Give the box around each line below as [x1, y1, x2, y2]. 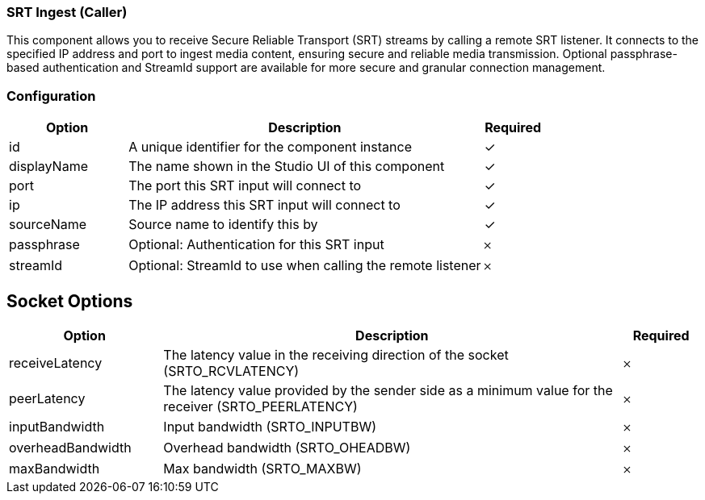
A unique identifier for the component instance [128, 139, 412, 156]
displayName [9, 158, 88, 175]
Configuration [6, 87, 96, 104]
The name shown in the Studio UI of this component [128, 158, 445, 175]
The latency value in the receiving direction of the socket [163, 346, 509, 363]
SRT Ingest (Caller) [6, 4, 128, 20]
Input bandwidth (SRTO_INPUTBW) [163, 418, 377, 435]
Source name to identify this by [128, 216, 318, 233]
